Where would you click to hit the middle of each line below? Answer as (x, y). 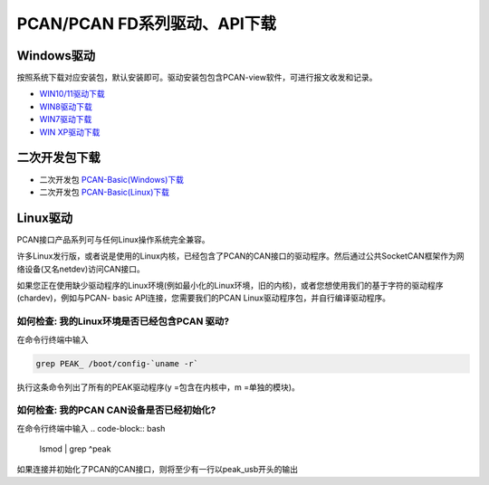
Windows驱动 (56, 56)
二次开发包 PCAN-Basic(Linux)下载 (104, 192)
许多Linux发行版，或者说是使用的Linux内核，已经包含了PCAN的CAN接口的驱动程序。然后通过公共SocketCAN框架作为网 (240, 256)
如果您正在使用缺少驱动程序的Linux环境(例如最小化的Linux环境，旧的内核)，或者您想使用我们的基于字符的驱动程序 (230, 285)
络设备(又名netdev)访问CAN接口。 (81, 269)
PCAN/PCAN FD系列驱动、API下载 (146, 24)
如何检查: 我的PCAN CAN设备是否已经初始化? (116, 410)
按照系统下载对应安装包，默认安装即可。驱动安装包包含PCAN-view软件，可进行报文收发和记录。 (197, 78)
